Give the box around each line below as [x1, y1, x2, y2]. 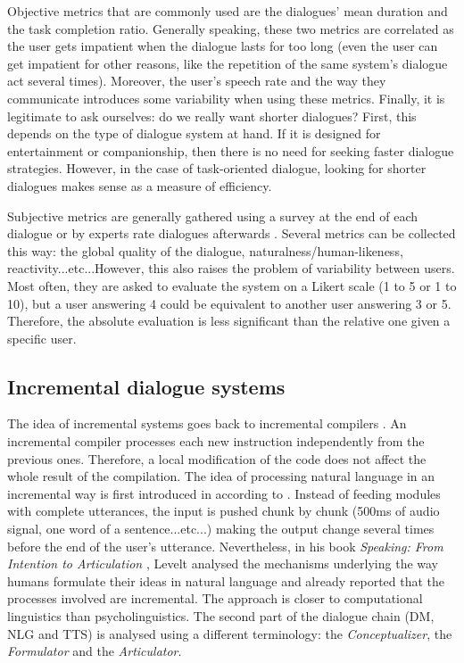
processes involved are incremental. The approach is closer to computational [7, 589, 423, 608]
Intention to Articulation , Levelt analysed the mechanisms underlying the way [7, 554, 439, 573]
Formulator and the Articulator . [7, 642, 182, 660]
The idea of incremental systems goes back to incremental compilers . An [7, 414, 407, 433]
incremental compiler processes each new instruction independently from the [7, 432, 425, 451]
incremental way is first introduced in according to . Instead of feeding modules [7, 484, 441, 502]
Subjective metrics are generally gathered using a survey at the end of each [7, 206, 418, 225]
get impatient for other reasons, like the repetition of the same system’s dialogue [7, 54, 448, 72]
